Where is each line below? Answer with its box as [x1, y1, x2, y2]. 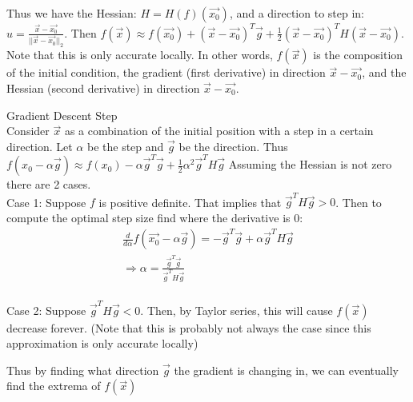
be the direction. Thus [178, 137, 288, 154]
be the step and [86, 137, 164, 154]
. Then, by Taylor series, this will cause [140, 301, 333, 318]
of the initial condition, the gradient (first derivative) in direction [6, 64, 326, 81]
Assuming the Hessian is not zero [228, 156, 392, 173]
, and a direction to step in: [229, 5, 365, 21]
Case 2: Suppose [6, 301, 86, 318]
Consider [6, 122, 50, 139]
